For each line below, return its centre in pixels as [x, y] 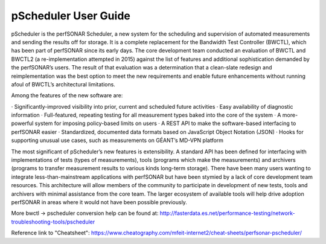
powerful [22, 123]
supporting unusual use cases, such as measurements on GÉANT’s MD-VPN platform [117, 140]
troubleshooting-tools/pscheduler [53, 222]
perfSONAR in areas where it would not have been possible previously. [99, 202]
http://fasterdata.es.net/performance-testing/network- [227, 213]
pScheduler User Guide [71, 16]
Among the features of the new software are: [67, 95]
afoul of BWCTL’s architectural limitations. [63, 84]
